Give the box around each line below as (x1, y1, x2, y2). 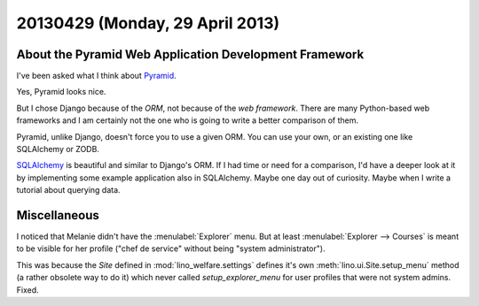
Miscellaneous (16, 208, 99, 223)
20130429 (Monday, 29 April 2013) (16, 13, 280, 33)
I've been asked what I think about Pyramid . (16, 71, 177, 81)
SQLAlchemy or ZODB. (16, 144, 99, 155)
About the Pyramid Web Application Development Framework (16, 47, 365, 62)
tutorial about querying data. (16, 185, 121, 195)
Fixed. (16, 284, 39, 295)
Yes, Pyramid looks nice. (16, 87, 106, 97)
